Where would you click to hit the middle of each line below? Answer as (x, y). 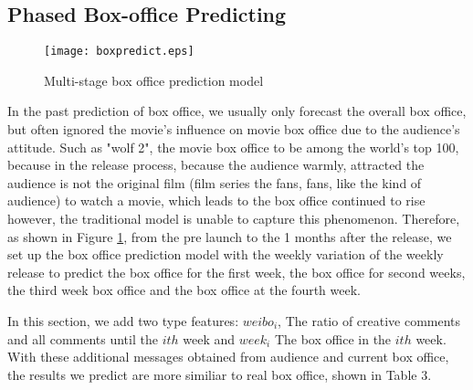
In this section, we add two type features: (123, 320)
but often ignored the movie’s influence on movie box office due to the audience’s (234, 129)
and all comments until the (83, 338)
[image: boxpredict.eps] (119, 52)
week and (209, 338)
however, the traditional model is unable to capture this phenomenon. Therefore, (234, 219)
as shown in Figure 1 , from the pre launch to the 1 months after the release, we (230, 236)
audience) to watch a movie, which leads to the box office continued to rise (216, 200)
